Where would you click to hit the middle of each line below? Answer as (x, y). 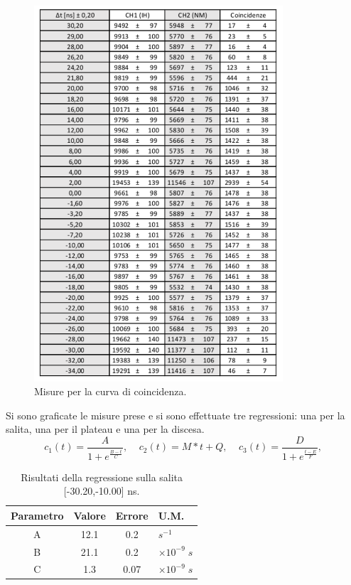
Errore (132, 515)
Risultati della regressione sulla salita (102, 477)
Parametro (37, 515)
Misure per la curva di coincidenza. (110, 391)
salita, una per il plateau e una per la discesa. (105, 429)
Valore (90, 515)
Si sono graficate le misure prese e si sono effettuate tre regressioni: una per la (175, 415)
